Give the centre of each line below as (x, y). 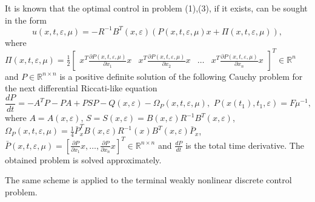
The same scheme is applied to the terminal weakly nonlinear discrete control (148, 180)
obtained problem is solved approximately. (83, 159)
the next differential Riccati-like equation (81, 88)
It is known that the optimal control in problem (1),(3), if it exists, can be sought (156, 8)
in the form (26, 20)
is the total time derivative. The (245, 145)
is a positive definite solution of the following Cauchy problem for (181, 76)
